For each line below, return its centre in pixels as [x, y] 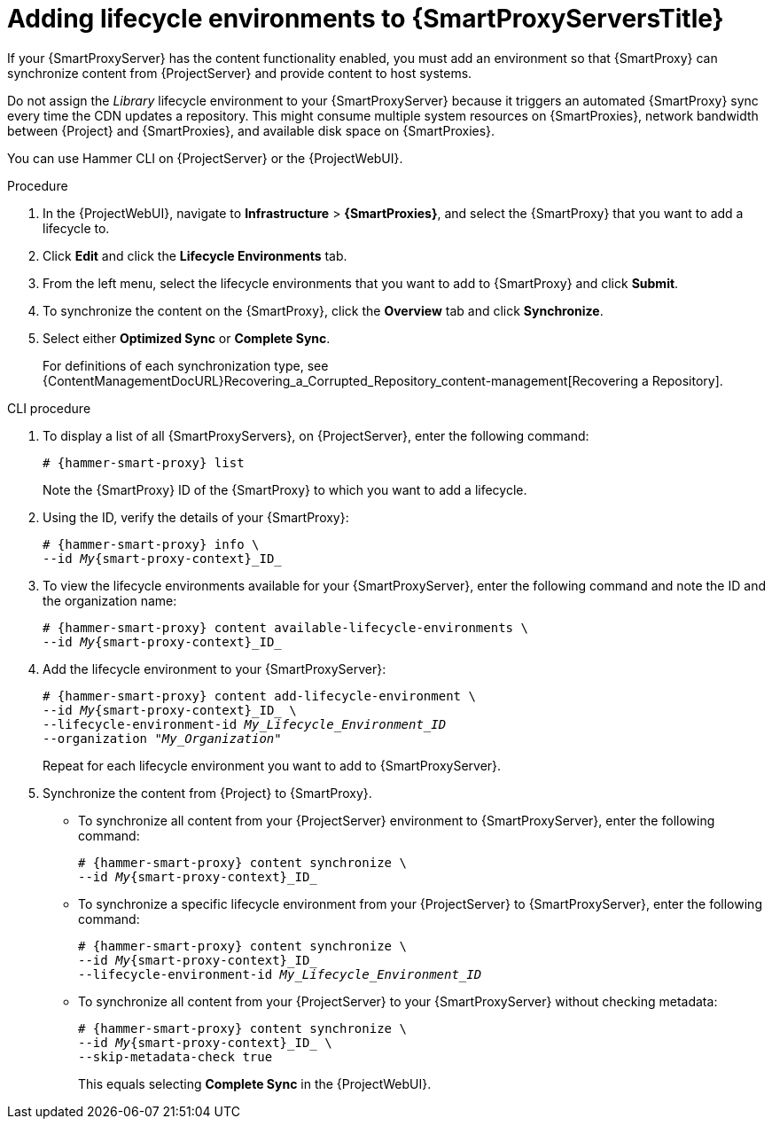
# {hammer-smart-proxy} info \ [151, 544]
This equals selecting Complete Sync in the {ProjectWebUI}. [255, 1083]
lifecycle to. [76, 228]
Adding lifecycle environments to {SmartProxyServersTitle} [366, 19]
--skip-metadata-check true [175, 1056]
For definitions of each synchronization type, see [186, 365]
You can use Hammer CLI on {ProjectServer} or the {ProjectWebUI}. [205, 158]
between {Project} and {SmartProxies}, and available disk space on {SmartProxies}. [251, 130]
